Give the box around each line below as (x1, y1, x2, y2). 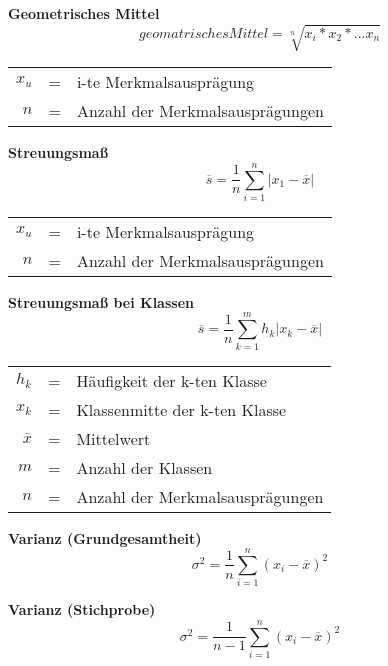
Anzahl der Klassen (76, 455, 213, 479)
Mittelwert (76, 426, 151, 450)
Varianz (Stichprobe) (8, 599, 156, 620)
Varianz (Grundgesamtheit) (8, 527, 202, 548)
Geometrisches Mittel (8, 3, 160, 23)
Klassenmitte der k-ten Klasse (76, 397, 287, 421)
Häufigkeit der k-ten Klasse (76, 368, 267, 392)
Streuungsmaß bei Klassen (8, 291, 194, 312)
